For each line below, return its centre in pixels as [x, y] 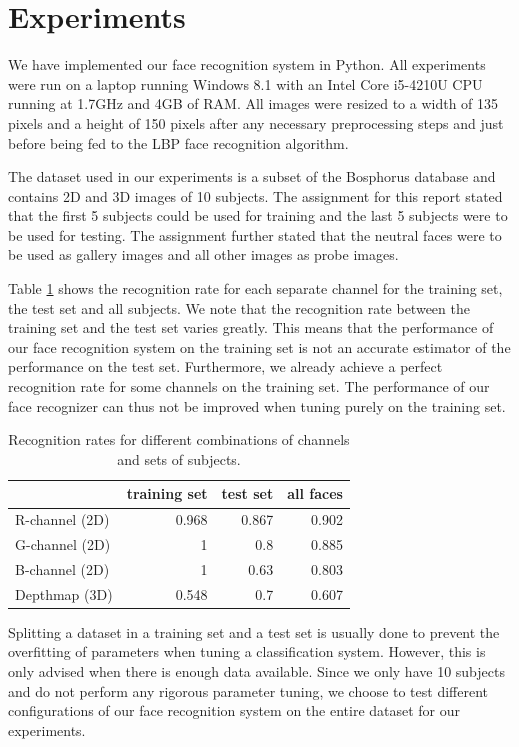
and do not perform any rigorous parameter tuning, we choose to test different [248, 690]
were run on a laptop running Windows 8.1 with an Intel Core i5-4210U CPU [245, 83]
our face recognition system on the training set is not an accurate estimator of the [259, 346]
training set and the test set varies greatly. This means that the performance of [251, 327]
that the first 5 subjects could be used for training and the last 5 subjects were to [258, 215]
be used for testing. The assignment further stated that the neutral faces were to [255, 234]
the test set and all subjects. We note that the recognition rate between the [239, 307]
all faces [315, 493]
